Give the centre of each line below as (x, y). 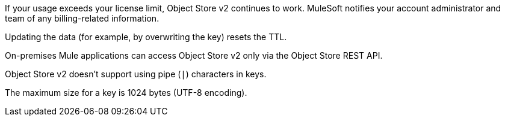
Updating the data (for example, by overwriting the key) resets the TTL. (146, 37)
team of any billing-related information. (82, 18)
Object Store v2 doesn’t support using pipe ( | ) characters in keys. (136, 74)
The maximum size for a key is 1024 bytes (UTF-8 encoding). (126, 93)
